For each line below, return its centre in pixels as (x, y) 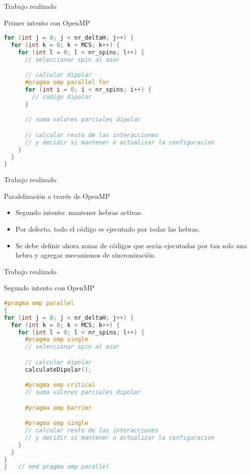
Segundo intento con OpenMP (49, 288)
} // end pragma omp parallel (57, 467)
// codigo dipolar (62, 97)
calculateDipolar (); (58, 369)
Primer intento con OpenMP (47, 22)
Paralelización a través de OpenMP (57, 196)
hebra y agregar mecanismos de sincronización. (86, 255)
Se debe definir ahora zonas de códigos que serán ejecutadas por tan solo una (131, 245)
